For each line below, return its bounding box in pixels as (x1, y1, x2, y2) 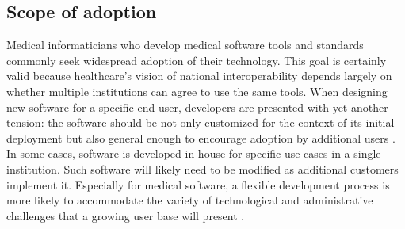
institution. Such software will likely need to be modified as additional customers (6, 160, 399, 177)
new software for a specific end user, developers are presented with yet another (6, 98, 388, 115)
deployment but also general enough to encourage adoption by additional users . (6, 129, 395, 146)
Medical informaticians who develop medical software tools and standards (6, 36, 364, 53)
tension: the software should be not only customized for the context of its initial (6, 114, 395, 131)
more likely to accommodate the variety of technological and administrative (6, 192, 373, 208)
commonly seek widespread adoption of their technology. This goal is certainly (6, 52, 387, 68)
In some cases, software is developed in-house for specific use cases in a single (6, 145, 381, 162)
